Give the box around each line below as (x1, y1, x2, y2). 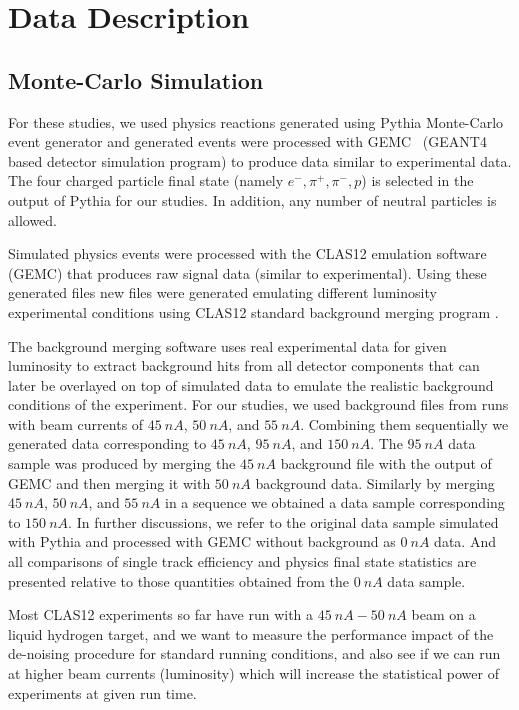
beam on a (411, 604, 476, 625)
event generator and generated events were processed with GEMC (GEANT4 (8, 131, 487, 152)
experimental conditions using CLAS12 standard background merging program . (8, 301, 499, 322)
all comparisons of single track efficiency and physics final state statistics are (8, 551, 477, 572)
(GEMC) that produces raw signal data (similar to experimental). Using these (8, 262, 487, 283)
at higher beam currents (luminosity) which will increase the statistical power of (8, 663, 499, 684)
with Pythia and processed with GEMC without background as (8, 531, 396, 552)
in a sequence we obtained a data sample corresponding (165, 492, 505, 513)
